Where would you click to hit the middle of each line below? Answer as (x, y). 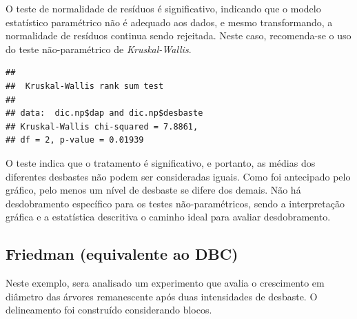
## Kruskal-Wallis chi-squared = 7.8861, (102, 126)
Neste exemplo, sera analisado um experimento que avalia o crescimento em (165, 283)
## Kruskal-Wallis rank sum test (85, 86)
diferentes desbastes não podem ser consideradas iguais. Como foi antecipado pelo (178, 176)
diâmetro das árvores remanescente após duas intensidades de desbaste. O (162, 296)
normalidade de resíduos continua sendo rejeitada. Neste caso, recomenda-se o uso (178, 35)
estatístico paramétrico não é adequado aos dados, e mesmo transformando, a (169, 22)
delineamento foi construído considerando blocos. (109, 310)
